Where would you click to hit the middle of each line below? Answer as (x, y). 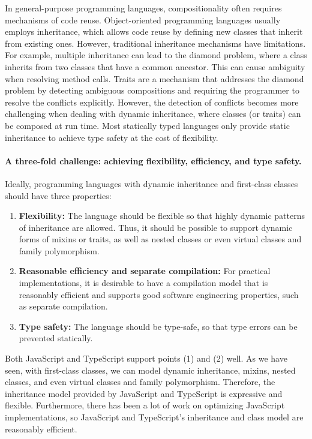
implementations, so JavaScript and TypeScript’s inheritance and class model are (154, 417)
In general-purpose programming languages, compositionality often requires (143, 8)
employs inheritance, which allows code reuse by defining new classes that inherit (154, 31)
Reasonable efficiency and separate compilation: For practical (145, 271)
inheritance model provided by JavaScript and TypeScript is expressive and (144, 393)
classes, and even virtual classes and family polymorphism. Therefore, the (140, 382)
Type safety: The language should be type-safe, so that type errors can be (158, 326)
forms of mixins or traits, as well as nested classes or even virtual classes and (160, 239)
